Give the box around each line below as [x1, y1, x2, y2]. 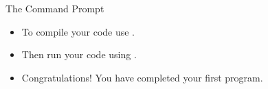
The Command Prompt [5, 1, 104, 15]
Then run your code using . [21, 47, 137, 62]
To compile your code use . [21, 24, 135, 38]
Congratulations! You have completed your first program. [21, 70, 263, 84]
